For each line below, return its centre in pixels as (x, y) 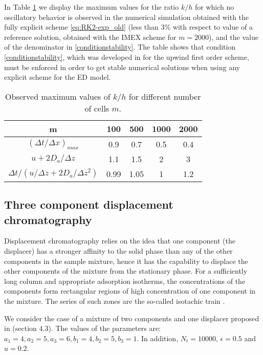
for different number (165, 96)
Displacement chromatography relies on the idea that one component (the (120, 241)
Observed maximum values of (58, 96)
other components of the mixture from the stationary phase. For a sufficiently (126, 271)
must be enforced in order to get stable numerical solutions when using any (122, 67)
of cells (97, 108)
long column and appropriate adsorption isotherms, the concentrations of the (125, 281)
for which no (214, 7)
